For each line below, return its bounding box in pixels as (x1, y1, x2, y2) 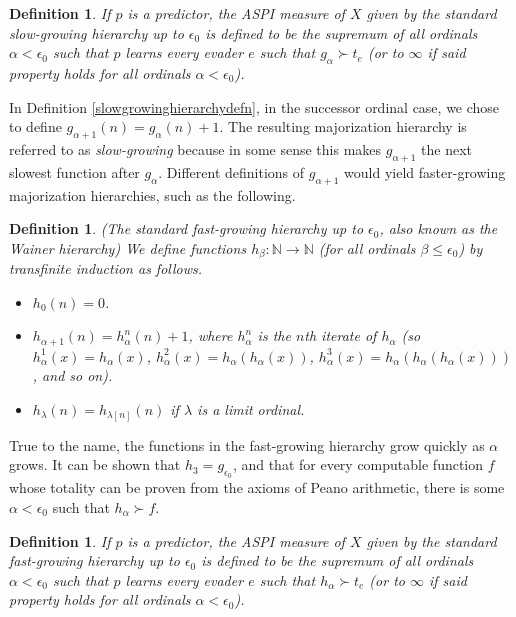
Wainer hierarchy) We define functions (9, 237, 247, 258)
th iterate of (304, 325, 377, 346)
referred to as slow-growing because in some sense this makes (9, 138, 382, 159)
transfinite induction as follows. (9, 258, 203, 279)
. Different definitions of (158, 161, 305, 182)
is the (257, 325, 291, 346)
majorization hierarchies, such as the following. (9, 184, 296, 205)
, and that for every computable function (232, 454, 484, 475)
